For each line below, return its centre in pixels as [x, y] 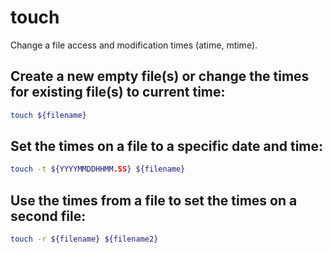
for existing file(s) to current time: [118, 92]
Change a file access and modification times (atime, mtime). [134, 45]
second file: [48, 216]
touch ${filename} [48, 115]
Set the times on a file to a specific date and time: [167, 146]
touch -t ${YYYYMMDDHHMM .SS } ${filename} [98, 169]
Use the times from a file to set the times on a [154, 200]
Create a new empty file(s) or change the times [160, 76]
